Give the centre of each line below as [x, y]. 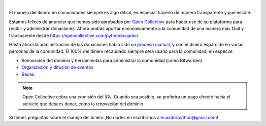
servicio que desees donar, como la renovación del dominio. [83, 104]
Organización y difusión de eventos [57, 67]
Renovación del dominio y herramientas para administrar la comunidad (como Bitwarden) [112, 60]
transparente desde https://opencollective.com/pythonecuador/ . [74, 35]
